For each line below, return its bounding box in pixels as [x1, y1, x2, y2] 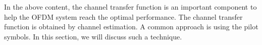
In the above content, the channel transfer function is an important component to [4, 2, 257, 12]
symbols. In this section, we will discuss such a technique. [4, 31, 182, 41]
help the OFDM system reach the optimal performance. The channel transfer [4, 11, 243, 22]
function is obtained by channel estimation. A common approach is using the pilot [4, 21, 258, 32]
